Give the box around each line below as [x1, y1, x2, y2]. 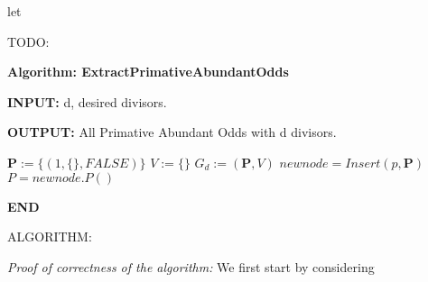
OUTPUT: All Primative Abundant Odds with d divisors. [7, 123, 337, 141]
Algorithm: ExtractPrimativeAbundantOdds [7, 62, 289, 81]
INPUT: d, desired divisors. [7, 92, 167, 111]
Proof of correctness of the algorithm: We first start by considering [7, 257, 375, 276]
